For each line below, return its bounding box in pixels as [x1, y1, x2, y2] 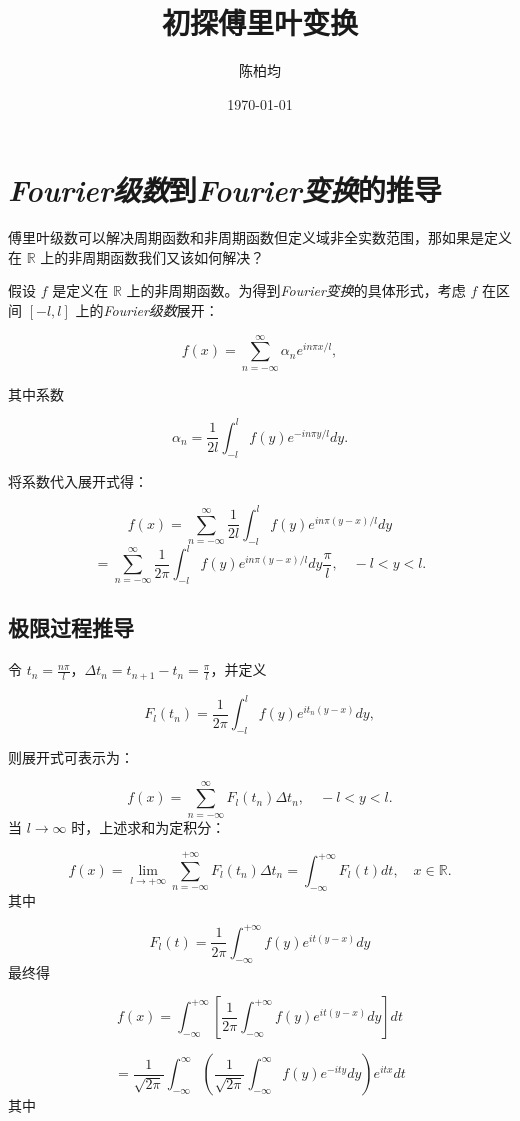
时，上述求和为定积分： [71, 816, 226, 837]
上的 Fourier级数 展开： [75, 300, 219, 321]
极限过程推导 [8, 612, 134, 643]
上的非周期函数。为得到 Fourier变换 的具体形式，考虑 [126, 280, 466, 301]
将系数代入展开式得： [8, 470, 148, 491]
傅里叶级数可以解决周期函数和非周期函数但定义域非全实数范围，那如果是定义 [8, 227, 512, 248]
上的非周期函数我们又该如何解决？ [40, 246, 265, 267]
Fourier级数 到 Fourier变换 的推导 [8, 169, 442, 211]
